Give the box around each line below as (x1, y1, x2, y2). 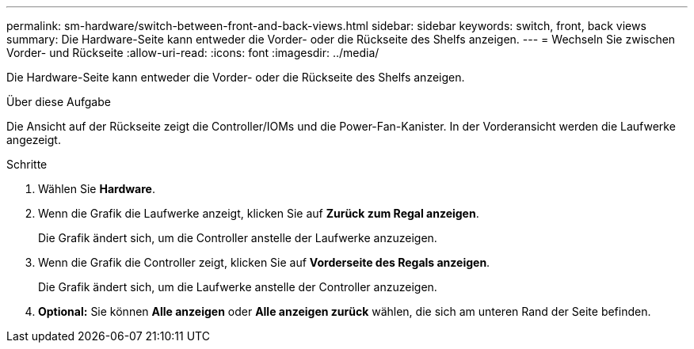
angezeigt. (6, 133, 61, 146)
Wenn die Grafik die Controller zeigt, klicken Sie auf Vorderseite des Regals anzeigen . (38, 256, 490, 269)
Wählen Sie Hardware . (38, 182, 155, 195)
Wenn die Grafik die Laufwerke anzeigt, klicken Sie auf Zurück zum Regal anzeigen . (38, 207, 479, 220)
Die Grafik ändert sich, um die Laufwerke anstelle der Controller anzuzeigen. (38, 280, 437, 294)
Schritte (6, 157, 48, 171)
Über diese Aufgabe (6, 95, 111, 108)
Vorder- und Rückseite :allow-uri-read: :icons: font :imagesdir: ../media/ (6, 46, 379, 59)
